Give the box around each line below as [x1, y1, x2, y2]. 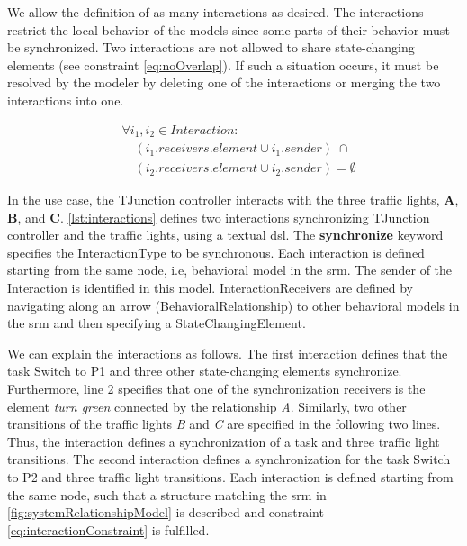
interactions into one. [7, 90, 124, 109]
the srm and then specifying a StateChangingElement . [7, 314, 306, 332]
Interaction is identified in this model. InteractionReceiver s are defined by [7, 278, 413, 297]
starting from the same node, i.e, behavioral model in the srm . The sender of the [7, 260, 453, 279]
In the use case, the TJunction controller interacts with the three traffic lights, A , [7, 190, 459, 209]
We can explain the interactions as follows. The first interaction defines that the [7, 343, 448, 362]
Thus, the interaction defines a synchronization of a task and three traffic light [7, 432, 440, 450]
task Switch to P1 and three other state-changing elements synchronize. [7, 361, 402, 380]
